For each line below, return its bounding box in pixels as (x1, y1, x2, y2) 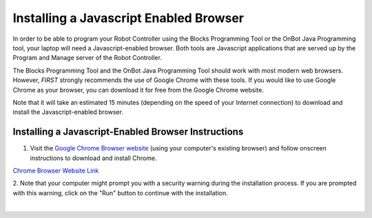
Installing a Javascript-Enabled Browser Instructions (12, 126, 244, 138)
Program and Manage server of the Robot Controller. (12, 54, 162, 62)
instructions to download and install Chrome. (30, 154, 157, 162)
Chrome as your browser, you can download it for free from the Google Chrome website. (12, 86, 265, 94)
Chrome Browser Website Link (12, 166, 99, 175)
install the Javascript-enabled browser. (12, 108, 124, 117)
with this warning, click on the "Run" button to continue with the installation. (12, 188, 229, 197)
